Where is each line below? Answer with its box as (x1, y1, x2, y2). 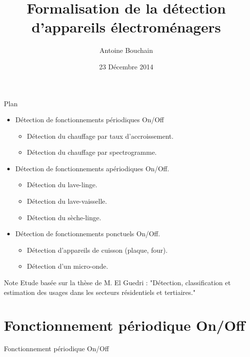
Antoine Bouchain (100, 45, 153, 55)
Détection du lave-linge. (27, 179, 98, 190)
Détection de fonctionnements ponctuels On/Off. (15, 228, 160, 239)
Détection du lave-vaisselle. (27, 196, 107, 206)
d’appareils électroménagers (32, 17, 221, 37)
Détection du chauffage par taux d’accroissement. (27, 130, 174, 141)
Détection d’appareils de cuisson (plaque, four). (27, 244, 168, 255)
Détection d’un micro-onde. (27, 261, 108, 271)
